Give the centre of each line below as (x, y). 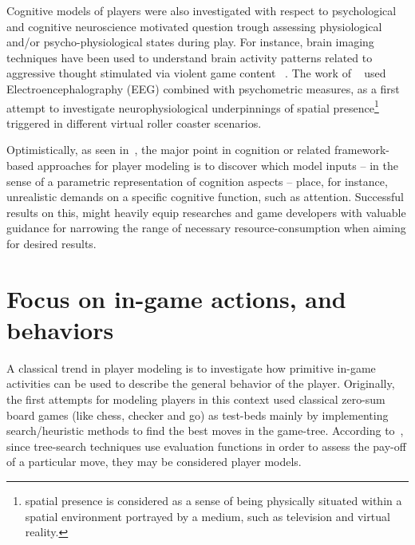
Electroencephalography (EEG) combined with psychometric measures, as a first (203, 88)
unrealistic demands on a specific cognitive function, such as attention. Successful (205, 197)
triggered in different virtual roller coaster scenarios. (134, 122)
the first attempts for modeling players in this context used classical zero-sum (196, 399)
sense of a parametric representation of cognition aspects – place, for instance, (197, 181)
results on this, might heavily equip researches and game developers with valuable (206, 212)
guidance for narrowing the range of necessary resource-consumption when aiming (206, 228)
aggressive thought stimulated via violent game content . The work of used (196, 73)
